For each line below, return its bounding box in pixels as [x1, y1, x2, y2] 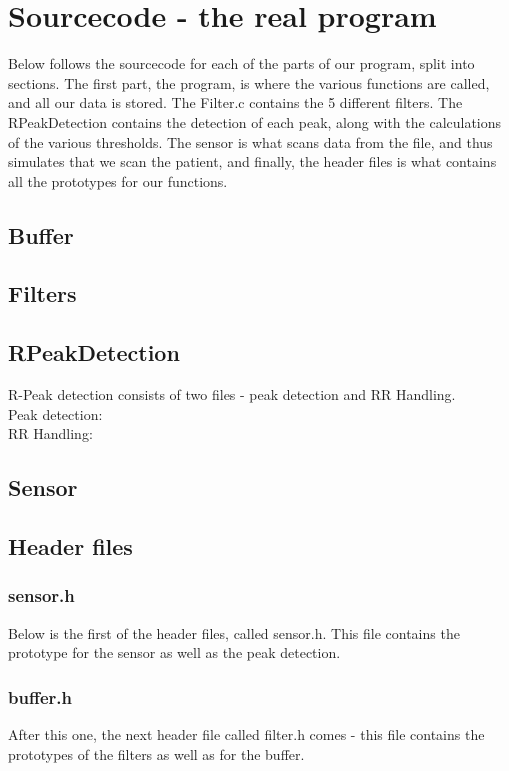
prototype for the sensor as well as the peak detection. [8, 642, 341, 663]
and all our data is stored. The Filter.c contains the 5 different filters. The [8, 92, 463, 113]
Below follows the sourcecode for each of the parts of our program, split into [8, 53, 475, 74]
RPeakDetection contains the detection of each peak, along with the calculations [8, 111, 502, 132]
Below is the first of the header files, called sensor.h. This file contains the [8, 622, 460, 643]
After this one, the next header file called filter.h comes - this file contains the [8, 724, 485, 745]
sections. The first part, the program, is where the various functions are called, [8, 72, 490, 93]
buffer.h [8, 684, 72, 709]
